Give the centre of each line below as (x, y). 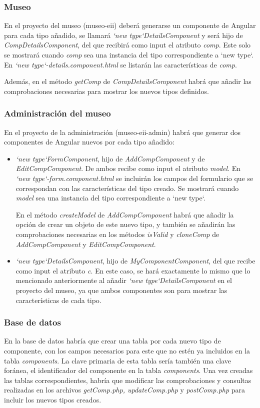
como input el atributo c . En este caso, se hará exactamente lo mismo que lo (133, 270)
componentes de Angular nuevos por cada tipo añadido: (89, 142)
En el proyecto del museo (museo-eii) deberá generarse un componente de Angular (130, 25)
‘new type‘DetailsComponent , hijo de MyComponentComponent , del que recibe (135, 261)
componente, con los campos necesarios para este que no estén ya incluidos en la (127, 350)
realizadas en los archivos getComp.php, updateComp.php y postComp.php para (125, 390)
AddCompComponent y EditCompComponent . (86, 244)
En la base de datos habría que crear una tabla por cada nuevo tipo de (112, 341)
